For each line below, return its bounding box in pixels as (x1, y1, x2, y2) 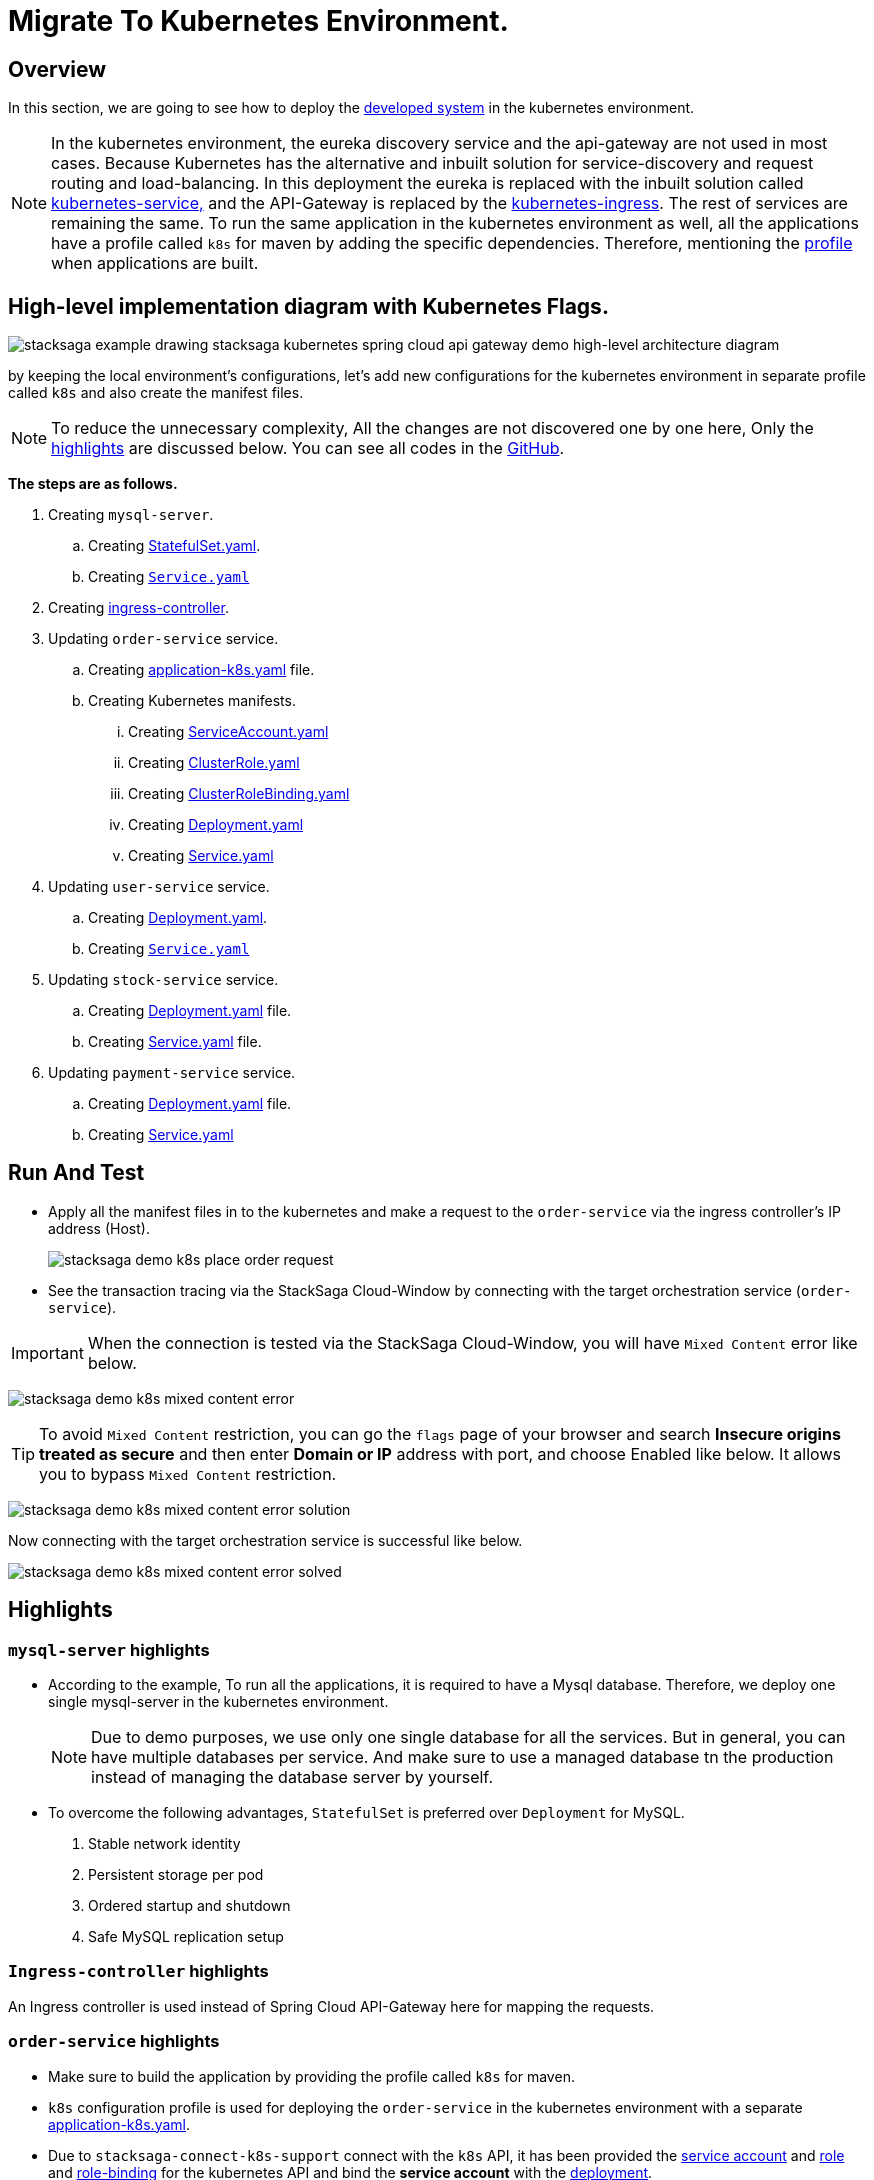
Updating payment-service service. (48, 1064, 296, 1082)
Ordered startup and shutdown (88, 1897, 291, 1915)
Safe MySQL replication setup (88, 1928, 284, 1946)
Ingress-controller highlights (8, 1961, 269, 1982)
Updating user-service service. (48, 878, 270, 896)
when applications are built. (51, 253, 259, 274)
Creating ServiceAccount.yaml (128, 723, 329, 741)
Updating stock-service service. (48, 971, 279, 989)
